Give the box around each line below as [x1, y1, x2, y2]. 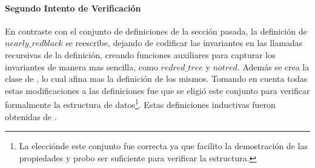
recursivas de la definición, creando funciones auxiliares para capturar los [5, 48, 276, 61]
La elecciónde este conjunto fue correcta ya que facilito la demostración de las [19, 139, 308, 152]
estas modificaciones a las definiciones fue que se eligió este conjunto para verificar [5, 84, 310, 96]
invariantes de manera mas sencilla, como [5, 60, 158, 73]
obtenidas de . [5, 110, 57, 123]
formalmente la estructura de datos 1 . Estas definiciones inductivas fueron [5, 96, 276, 111]
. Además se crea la [237, 60, 310, 73]
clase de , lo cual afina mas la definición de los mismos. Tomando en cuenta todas [5, 72, 308, 85]
